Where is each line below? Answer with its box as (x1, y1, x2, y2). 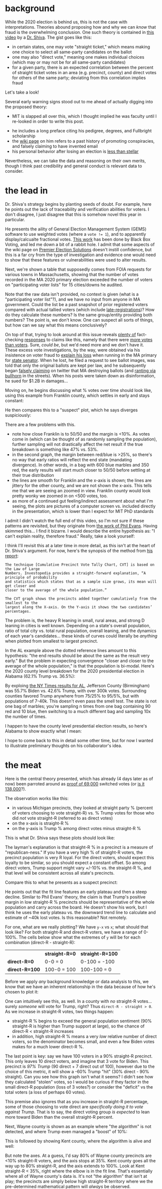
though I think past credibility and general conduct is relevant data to (5, 163, 142, 169)
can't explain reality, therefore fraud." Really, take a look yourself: (5, 533, 135, 539)
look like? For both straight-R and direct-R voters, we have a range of (5, 929, 143, 935)
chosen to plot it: (5, 989, 39, 994)
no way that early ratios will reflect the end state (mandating (12, 456, 132, 462)
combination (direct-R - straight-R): (5, 939, 75, 945)
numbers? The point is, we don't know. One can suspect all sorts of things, (5, 317, 154, 323)
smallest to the (5, 600, 38, 605)
